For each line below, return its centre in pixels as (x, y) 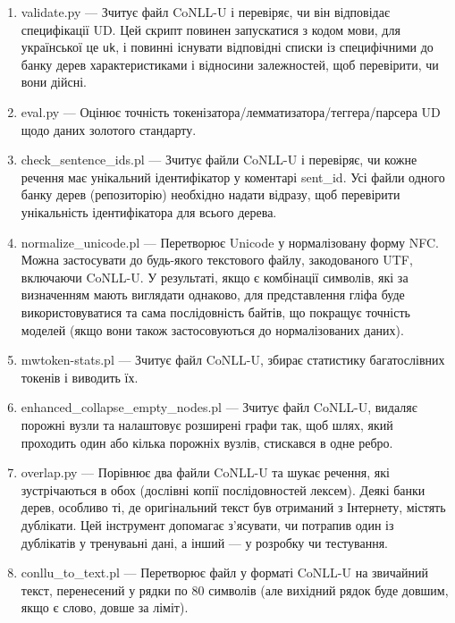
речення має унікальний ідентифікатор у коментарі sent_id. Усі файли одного (233, 177)
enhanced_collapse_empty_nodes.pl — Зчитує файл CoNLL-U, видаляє (219, 407)
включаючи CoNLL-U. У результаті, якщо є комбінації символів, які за (215, 277)
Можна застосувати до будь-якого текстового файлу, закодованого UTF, (217, 260)
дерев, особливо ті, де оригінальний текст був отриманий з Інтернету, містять (233, 507)
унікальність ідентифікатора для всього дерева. (149, 212)
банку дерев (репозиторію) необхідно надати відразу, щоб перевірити (211, 194)
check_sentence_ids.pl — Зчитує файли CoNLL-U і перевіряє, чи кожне (219, 160)
